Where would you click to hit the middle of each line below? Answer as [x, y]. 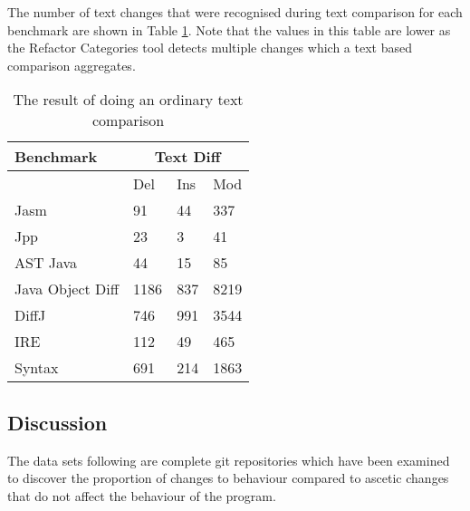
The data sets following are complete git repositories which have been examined [229, 460]
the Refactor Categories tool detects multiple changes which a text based [210, 48]
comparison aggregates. [72, 65]
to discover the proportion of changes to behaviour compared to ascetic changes [228, 478]
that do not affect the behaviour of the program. [142, 495]
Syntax [37, 368]
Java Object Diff [67, 289]
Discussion [58, 422]
